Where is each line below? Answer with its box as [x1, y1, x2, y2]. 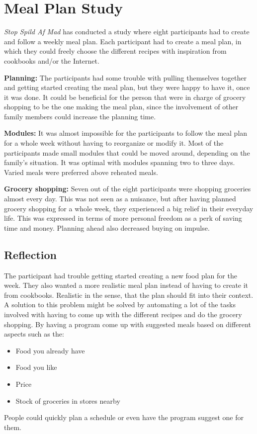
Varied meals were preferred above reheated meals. [4, 167, 158, 177]
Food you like [15, 362, 57, 372]
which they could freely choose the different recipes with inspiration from [4, 46, 227, 56]
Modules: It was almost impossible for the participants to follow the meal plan [4, 128, 248, 138]
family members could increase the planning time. [4, 111, 156, 121]
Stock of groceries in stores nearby [15, 395, 120, 406]
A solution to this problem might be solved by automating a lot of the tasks [4, 299, 236, 310]
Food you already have [15, 345, 85, 355]
